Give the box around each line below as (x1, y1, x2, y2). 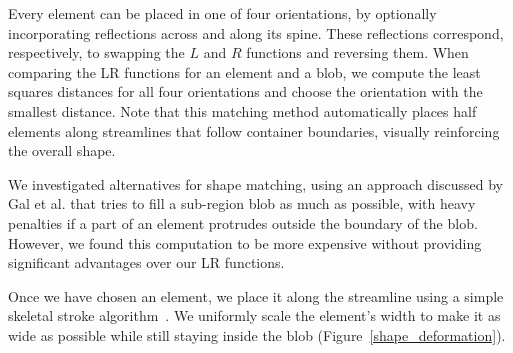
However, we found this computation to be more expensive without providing (8, 232, 482, 253)
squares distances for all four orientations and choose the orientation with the (8, 81, 483, 102)
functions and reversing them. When (246, 42, 469, 63)
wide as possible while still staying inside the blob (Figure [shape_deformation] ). (8, 324, 506, 345)
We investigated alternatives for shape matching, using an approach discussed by (8, 173, 503, 194)
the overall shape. (8, 140, 116, 161)
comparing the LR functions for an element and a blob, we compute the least (8, 61, 481, 82)
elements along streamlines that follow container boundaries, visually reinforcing (8, 120, 500, 141)
